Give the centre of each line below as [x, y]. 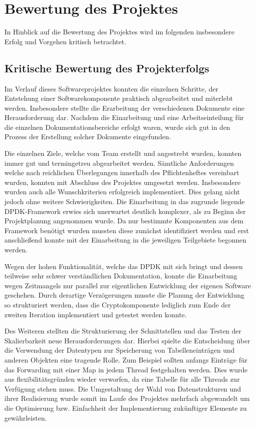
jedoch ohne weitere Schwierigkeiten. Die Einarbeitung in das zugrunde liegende [125, 201]
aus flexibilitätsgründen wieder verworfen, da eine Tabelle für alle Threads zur [122, 379]
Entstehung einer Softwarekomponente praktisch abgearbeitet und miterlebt [119, 98]
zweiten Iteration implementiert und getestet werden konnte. [96, 314]
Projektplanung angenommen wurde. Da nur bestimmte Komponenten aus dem [124, 221]
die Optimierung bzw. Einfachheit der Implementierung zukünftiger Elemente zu [126, 408]
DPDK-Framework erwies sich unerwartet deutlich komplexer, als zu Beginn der [125, 211]
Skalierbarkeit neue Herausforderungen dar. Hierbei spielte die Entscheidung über [127, 340]
